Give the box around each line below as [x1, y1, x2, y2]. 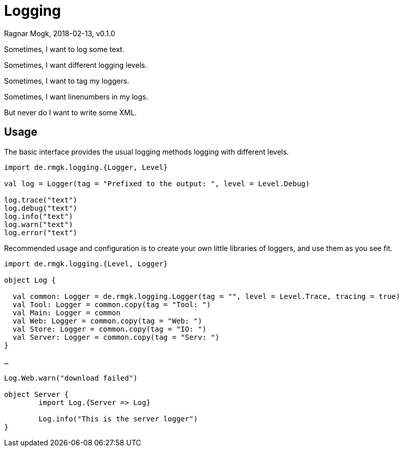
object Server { [4, 390, 69, 398]
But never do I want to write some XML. [4, 108, 137, 117]
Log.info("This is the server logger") [38, 414, 198, 423]
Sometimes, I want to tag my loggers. [4, 76, 129, 85]
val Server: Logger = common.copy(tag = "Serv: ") [12, 333, 220, 341]
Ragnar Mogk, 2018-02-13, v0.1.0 [4, 29, 115, 38]
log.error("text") [4, 228, 78, 237]
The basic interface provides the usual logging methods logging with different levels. [4, 147, 289, 156]
